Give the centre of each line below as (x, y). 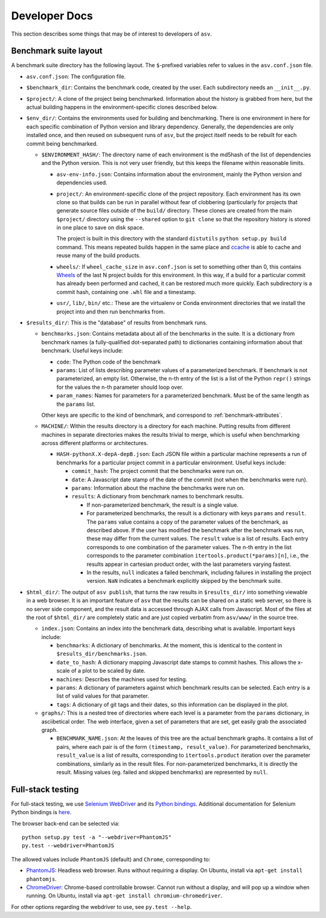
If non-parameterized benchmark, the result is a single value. (162, 505)
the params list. (76, 404)
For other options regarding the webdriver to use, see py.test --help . (101, 907)
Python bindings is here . (41, 812)
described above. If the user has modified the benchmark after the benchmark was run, (196, 530)
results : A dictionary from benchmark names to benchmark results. (158, 496)
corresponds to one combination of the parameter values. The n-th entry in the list (189, 547)
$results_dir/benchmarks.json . (102, 654)
